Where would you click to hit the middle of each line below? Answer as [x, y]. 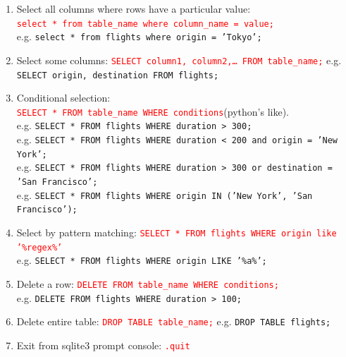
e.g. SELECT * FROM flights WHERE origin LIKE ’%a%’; [142, 260]
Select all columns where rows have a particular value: [134, 8]
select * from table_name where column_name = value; [145, 24]
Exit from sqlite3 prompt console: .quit [103, 345]
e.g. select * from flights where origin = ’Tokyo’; [139, 36]
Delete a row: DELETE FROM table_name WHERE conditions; [148, 284]
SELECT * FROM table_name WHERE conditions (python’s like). [153, 111]
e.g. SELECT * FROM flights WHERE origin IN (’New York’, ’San [165, 194]
